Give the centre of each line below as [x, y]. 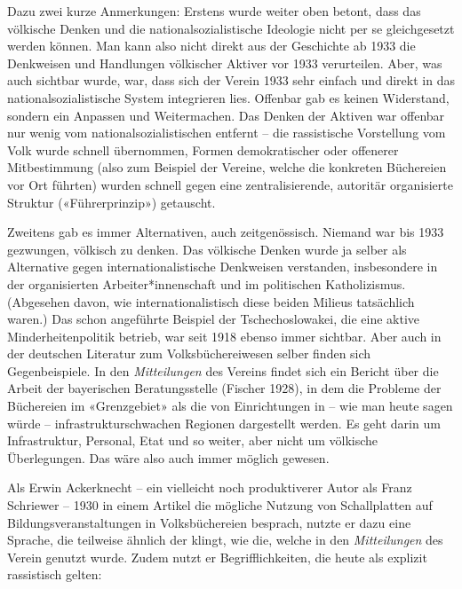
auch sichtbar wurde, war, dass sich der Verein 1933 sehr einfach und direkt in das [231, 80]
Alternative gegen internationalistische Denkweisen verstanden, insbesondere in [223, 267]
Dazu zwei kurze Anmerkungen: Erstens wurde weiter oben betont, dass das [214, 11]
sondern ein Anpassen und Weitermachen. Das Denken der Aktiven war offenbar [226, 115]
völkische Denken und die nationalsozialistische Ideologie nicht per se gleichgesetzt [231, 28]
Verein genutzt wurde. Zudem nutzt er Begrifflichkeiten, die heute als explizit [217, 557]
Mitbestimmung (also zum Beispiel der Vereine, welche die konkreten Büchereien [227, 167]
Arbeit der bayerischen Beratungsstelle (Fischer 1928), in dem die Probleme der [224, 388]
